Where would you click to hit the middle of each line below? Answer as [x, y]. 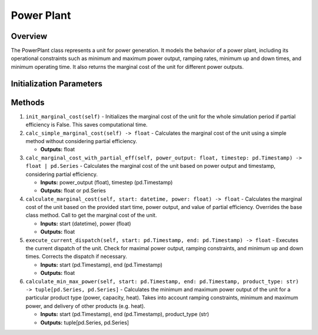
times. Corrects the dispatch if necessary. [76, 257]
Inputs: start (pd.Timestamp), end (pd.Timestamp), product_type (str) [125, 314]
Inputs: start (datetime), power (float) [86, 223]
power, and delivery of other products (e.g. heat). [85, 306]
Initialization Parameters [57, 83]
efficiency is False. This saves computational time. [87, 125]
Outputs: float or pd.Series [73, 191]
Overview [29, 36]
